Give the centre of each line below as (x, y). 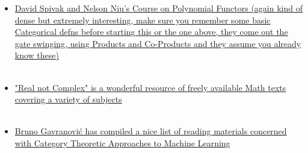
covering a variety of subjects (68, 99)
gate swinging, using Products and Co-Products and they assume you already (158, 43)
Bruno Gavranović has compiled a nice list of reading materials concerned (151, 131)
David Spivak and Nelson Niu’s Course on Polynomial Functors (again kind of (159, 8)
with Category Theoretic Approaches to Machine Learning (122, 142)
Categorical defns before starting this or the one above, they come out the (151, 32)
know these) (37, 55)
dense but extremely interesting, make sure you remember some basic (143, 20)
